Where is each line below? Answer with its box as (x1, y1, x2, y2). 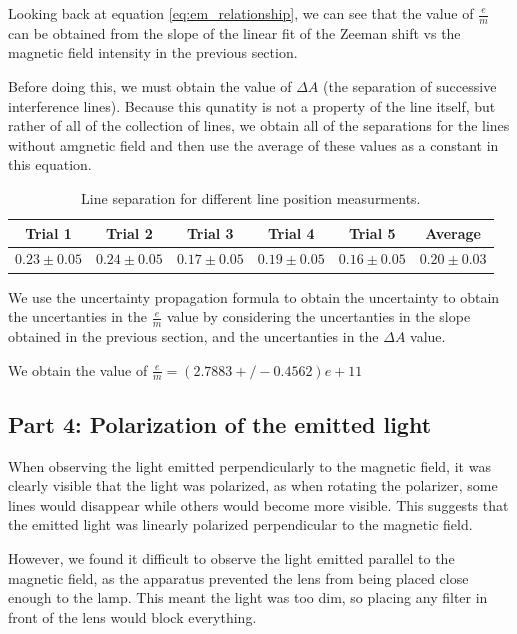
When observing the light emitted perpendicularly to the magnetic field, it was (8, 455, 491, 476)
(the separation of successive (322, 76, 497, 97)
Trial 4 (267, 222, 315, 243)
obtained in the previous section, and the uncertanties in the (8, 325, 379, 346)
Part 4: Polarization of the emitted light (8, 408, 432, 439)
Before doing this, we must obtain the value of (8, 76, 292, 97)
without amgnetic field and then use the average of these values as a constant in (8, 134, 499, 155)
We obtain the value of (8, 359, 148, 380)
